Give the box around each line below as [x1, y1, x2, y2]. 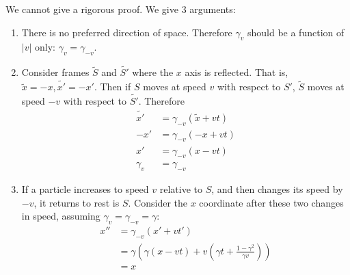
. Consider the [128, 195, 187, 209]
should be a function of [247, 25, 345, 39]
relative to [159, 182, 202, 196]
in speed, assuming [21, 209, 100, 223]
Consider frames [21, 65, 90, 79]
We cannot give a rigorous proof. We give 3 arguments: [5, 2, 236, 16]
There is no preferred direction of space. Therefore [21, 25, 232, 39]
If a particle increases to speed [21, 182, 149, 196]
